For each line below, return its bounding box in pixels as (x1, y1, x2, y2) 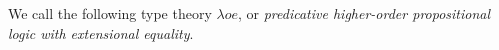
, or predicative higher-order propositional (238, 3, 491, 23)
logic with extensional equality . (8, 22, 194, 43)
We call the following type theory (8, 3, 212, 23)
